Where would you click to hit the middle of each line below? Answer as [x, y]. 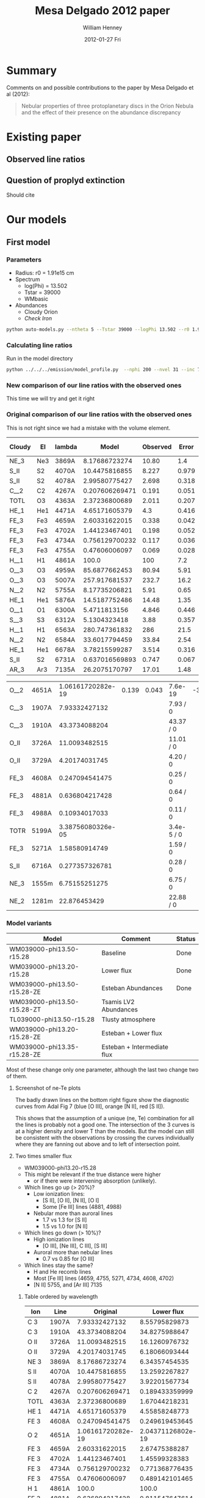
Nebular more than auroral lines [73, 1213]
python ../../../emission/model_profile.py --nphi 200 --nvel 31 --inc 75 [105, 370]
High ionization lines [59, 1239]
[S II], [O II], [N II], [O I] [71, 1200]
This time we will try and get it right [51, 398]
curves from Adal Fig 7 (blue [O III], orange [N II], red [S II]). [90, 1106]
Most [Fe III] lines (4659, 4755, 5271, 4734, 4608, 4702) [104, 1278]
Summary [31, 70]
